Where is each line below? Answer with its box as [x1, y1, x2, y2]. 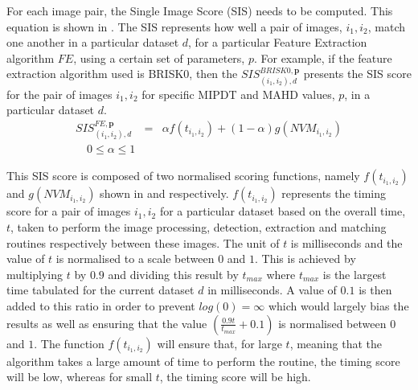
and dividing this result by [108, 265, 239, 282]
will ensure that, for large [157, 335, 282, 351]
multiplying [6, 265, 64, 282]
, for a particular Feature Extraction [188, 34, 367, 51]
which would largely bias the [268, 298, 409, 314]
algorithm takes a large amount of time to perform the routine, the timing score [6, 352, 400, 369]
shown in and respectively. [100, 185, 229, 202]
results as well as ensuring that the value [6, 314, 207, 331]
